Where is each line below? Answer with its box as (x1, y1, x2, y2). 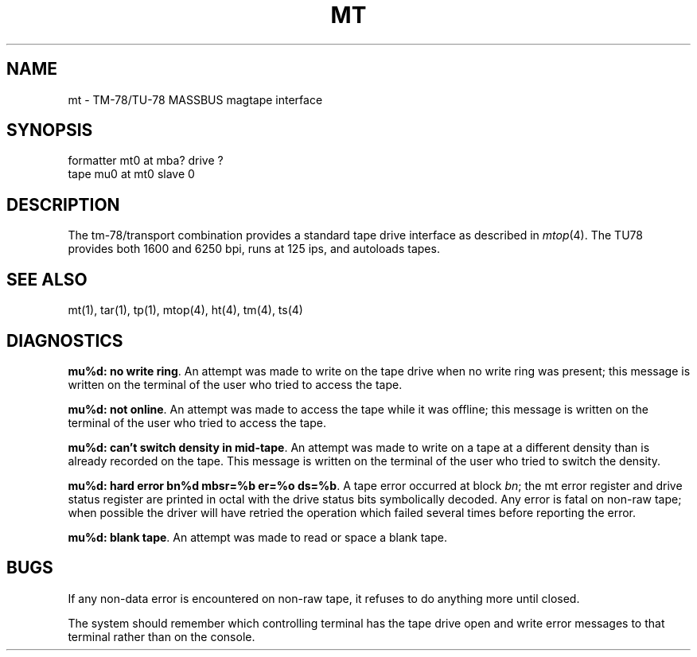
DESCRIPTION (6, 194, 120, 215)
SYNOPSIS (6, 120, 93, 141)
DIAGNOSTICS (6, 330, 123, 351)
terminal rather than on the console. (68, 629, 255, 643)
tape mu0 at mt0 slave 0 (68, 167, 195, 181)
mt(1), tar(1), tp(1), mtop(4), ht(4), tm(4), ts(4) (68, 303, 303, 317)
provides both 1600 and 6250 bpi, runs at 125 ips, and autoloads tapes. (68, 242, 440, 256)
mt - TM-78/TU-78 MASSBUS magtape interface (68, 92, 323, 107)
